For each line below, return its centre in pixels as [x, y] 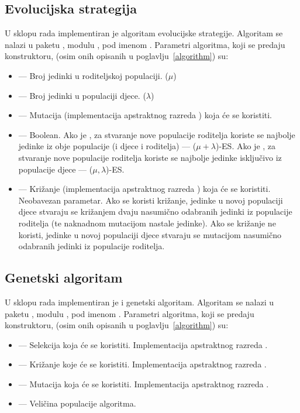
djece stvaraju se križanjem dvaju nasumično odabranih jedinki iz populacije [155, 211]
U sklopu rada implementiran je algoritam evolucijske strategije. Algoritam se [144, 33]
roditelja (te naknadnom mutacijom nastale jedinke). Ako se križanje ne [147, 223]
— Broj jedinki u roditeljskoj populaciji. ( [93, 75]
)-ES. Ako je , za [246, 146]
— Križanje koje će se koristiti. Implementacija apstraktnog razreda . [142, 364]
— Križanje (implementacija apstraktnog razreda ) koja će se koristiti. [144, 189]
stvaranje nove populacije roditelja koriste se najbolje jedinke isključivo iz [150, 157]
